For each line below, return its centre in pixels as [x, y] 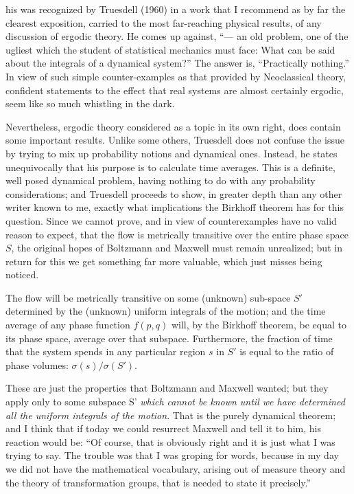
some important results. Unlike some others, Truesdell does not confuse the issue [175, 140]
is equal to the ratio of [287, 351]
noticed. [22, 274]
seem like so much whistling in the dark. [90, 103]
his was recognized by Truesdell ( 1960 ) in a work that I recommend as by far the [176, 9]
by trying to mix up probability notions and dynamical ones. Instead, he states [172, 153]
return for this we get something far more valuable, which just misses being [164, 261]
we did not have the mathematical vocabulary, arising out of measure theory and [176, 469]
